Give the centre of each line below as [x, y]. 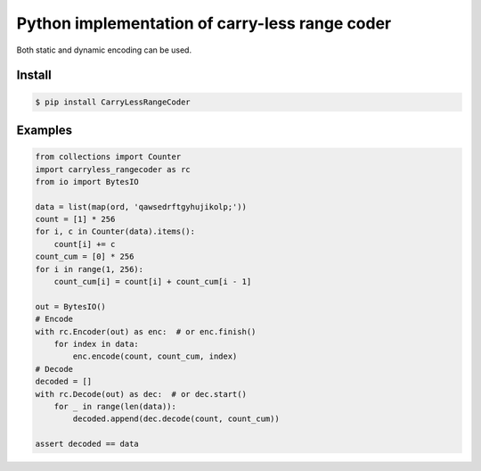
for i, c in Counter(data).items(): [115, 231]
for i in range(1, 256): [90, 269]
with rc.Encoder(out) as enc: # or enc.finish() [146, 331]
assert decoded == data [87, 444]
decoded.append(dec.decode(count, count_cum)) [176, 419]
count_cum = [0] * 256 [85, 257]
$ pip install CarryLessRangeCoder [113, 102]
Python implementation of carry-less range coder [204, 23]
